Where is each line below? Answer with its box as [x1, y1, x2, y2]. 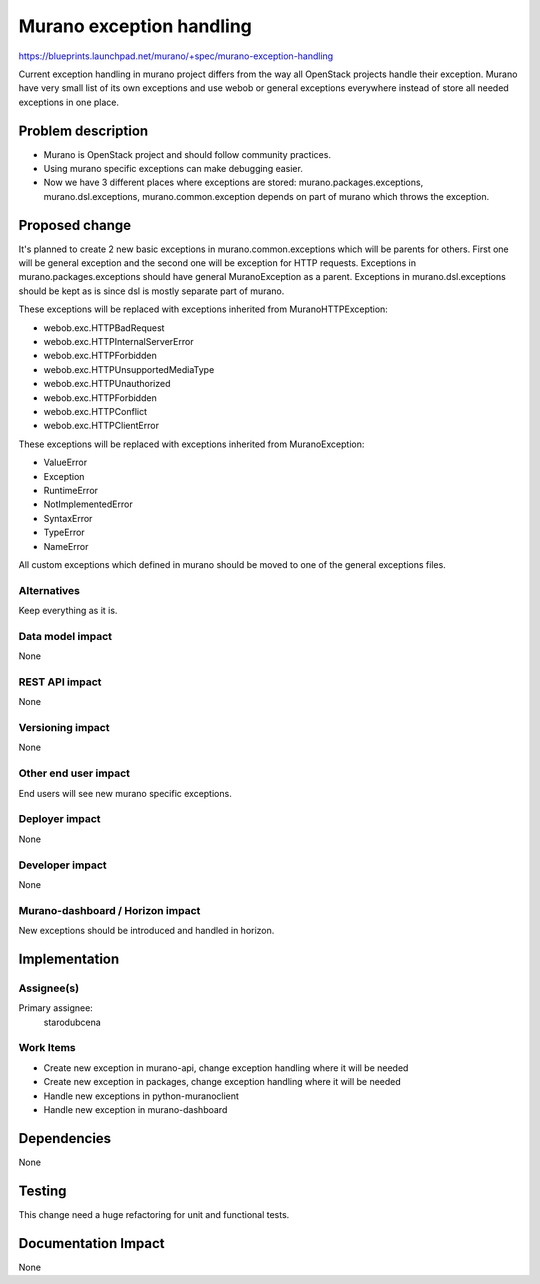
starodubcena [43, 1016, 102, 1028]
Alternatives [18, 583, 80, 597]
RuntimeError [43, 484, 99, 496]
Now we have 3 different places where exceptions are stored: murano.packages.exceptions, [43, 176, 424, 189]
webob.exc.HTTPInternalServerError [43, 336, 194, 348]
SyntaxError [43, 512, 93, 524]
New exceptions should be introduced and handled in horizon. [18, 925, 275, 937]
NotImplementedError [43, 498, 134, 510]
